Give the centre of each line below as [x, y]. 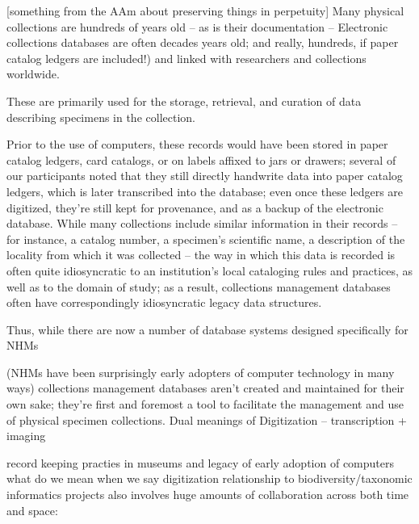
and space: [32, 510]
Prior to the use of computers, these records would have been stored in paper [197, 144]
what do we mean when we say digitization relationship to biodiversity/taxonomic [209, 478]
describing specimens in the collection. [101, 117]
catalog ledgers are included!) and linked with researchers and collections [186, 58]
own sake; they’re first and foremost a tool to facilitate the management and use [205, 404]
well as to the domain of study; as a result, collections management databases [199, 286]
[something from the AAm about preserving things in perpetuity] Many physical [205, 10]
